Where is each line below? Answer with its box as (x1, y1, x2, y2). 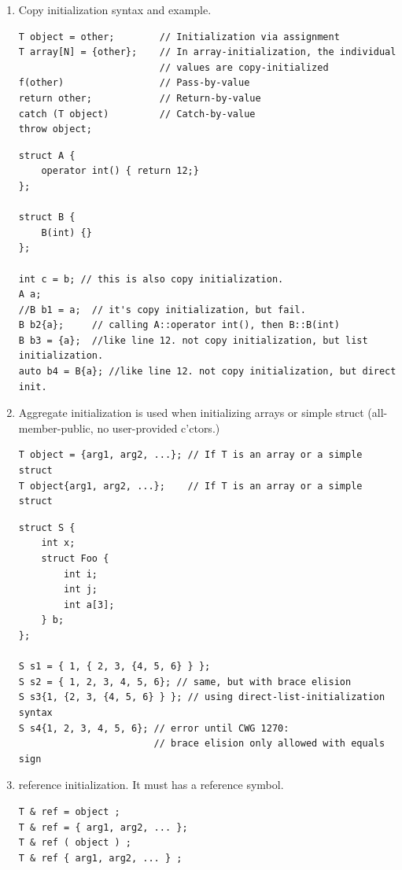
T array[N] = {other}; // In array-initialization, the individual (18, 46, 396, 58)
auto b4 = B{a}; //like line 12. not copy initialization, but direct (18, 366, 396, 378)
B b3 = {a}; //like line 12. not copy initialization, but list (18, 334, 368, 346)
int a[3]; (64, 599, 115, 610)
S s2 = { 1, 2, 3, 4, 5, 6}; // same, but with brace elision (18, 676, 352, 688)
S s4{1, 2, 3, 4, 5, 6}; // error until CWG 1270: (18, 722, 290, 734)
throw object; (18, 123, 92, 135)
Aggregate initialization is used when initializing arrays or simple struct (18, 404, 364, 421)
